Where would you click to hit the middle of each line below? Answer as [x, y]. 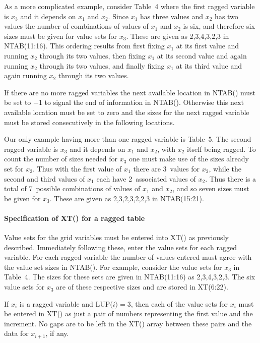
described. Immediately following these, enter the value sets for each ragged [121, 247]
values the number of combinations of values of [76, 26]
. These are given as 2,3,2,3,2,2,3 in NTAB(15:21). [127, 198]
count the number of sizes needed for [61, 159]
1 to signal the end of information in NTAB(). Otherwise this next [141, 102]
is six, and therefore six [219, 26]
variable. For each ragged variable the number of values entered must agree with [128, 257]
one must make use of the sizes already [189, 159]
